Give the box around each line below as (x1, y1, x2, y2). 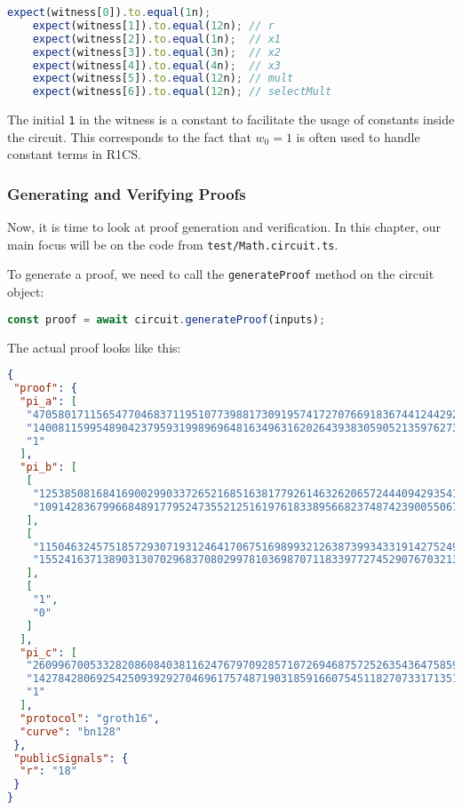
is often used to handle (296, 127, 420, 146)
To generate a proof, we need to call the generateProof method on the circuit (7, 265, 434, 283)
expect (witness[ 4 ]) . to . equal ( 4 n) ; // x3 (32, 59, 281, 72)
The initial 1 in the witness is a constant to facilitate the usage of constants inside (7, 110, 455, 129)
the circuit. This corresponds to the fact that (7, 127, 251, 146)
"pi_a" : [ (20, 394, 77, 408)
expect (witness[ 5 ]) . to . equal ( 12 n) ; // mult (32, 72, 294, 85)
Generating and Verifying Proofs (7, 182, 246, 204)
